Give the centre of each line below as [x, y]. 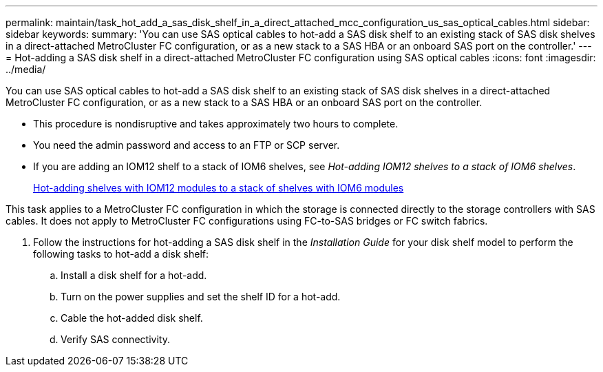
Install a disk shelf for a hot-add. [134, 275]
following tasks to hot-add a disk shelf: [121, 254]
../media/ [26, 69]
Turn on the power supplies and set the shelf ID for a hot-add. [201, 297]
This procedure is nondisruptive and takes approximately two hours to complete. [216, 124]
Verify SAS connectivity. [115, 339]
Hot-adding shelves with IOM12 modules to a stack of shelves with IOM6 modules [219, 188]
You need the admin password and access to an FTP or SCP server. [187, 145]
